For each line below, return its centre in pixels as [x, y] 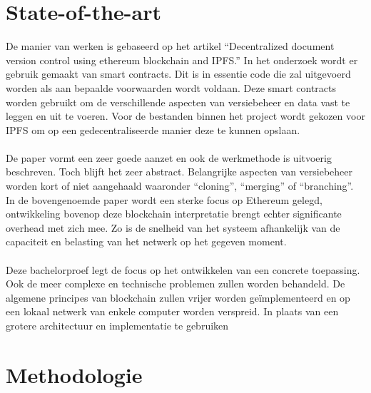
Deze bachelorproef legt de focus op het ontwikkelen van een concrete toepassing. [183, 269]
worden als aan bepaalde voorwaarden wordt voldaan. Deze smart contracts [171, 87]
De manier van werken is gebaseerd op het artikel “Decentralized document [170, 46]
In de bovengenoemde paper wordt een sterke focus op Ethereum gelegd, [164, 199]
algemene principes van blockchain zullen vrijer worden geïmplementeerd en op [178, 297]
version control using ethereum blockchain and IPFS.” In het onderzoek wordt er [182, 60]
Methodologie [74, 374]
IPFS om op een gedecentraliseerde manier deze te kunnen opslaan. [153, 129]
